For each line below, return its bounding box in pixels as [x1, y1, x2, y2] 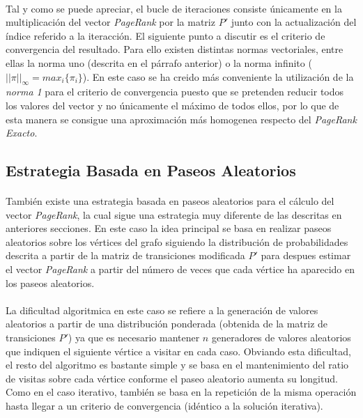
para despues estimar [261, 248, 351, 263]
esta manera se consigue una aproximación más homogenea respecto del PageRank [6, 111, 357, 126]
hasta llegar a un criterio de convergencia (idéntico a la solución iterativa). [6, 398, 323, 413]
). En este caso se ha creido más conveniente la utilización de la [82, 69, 354, 84]
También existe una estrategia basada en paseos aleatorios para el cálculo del [6, 194, 334, 208]
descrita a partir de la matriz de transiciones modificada [6, 248, 245, 263]
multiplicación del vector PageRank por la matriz [6, 15, 215, 29]
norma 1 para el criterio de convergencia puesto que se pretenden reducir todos [6, 84, 344, 99]
